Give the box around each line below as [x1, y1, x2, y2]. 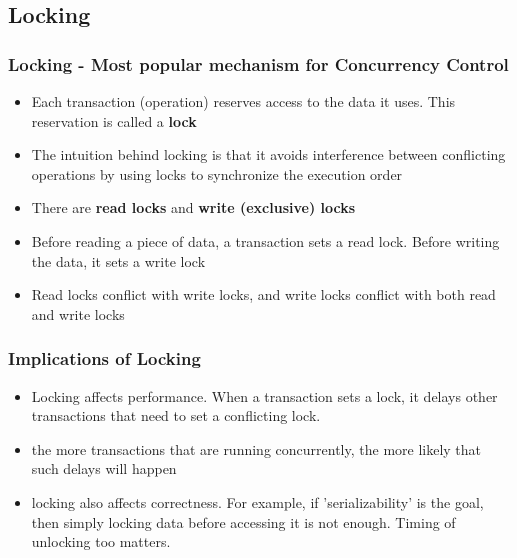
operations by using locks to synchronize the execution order [31, 163, 403, 184]
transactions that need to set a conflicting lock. [31, 405, 321, 426]
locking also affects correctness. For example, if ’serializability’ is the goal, [31, 491, 484, 512]
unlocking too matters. [31, 531, 171, 552]
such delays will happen [31, 458, 177, 479]
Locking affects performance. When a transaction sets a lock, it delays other [31, 385, 498, 406]
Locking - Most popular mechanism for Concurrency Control [8, 51, 509, 76]
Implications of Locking [8, 346, 201, 371]
